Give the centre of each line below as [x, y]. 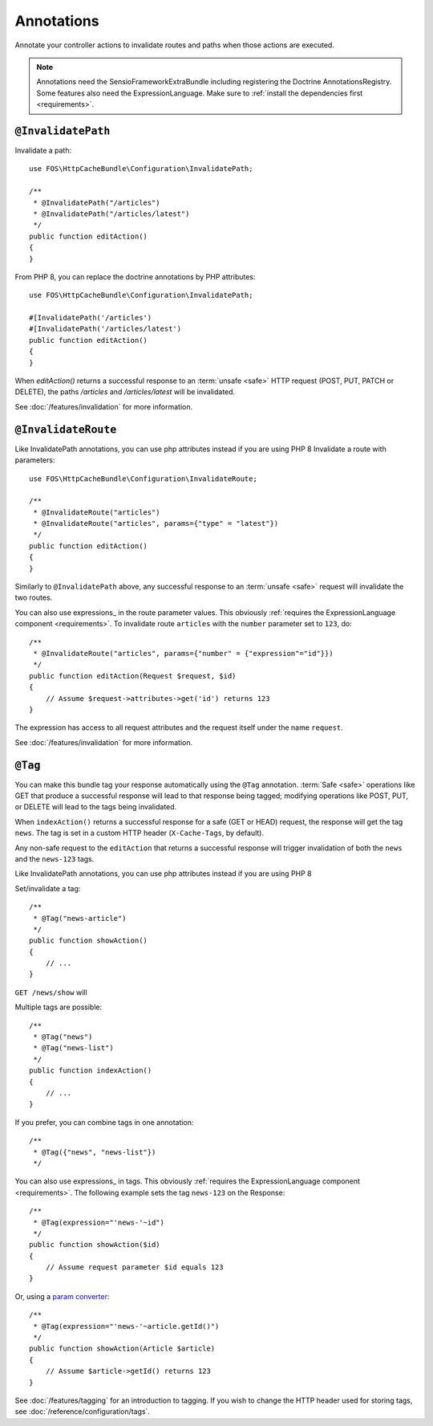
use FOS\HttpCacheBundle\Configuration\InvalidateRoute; [144, 479]
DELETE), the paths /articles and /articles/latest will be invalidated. [125, 392]
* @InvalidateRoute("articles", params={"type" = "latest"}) [156, 524]
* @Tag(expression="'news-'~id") [99, 1222]
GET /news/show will [51, 992]
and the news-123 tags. [55, 858]
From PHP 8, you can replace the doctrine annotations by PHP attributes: [135, 276]
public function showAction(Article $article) [122, 1349]
